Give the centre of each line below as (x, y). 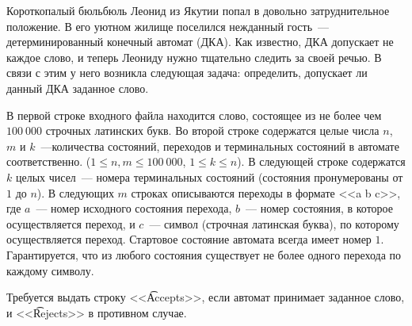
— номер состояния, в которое (319, 208)
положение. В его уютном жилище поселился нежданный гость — (168, 26)
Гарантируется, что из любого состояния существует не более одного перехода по (204, 254)
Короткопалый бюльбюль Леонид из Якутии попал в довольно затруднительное (198, 10)
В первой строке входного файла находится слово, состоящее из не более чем (194, 115)
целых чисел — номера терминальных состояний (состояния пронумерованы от (209, 176)
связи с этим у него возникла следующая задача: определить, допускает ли (187, 73)
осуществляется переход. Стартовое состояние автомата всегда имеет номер (189, 239)
